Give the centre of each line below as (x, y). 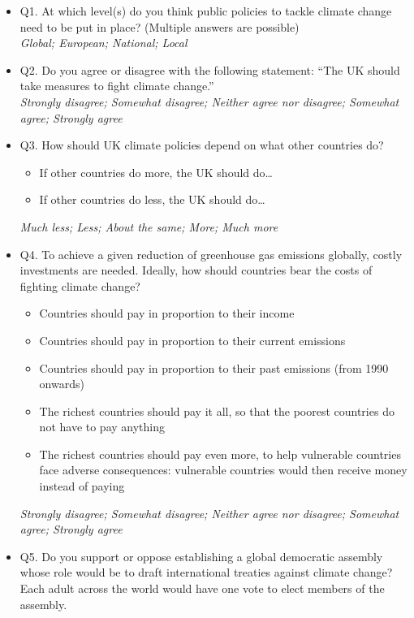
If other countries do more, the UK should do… (156, 172)
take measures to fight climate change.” (117, 86)
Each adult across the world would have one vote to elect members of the (202, 588)
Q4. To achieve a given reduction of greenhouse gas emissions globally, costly (211, 254)
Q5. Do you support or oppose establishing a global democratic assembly (201, 556)
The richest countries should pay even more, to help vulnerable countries (220, 454)
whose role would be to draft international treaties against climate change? (206, 572)
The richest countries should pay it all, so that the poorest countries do (217, 411)
